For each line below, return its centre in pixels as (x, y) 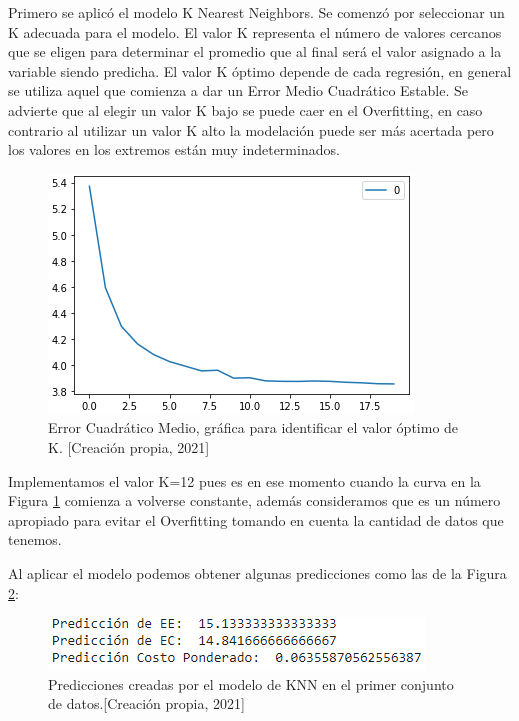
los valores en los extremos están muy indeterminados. (174, 149)
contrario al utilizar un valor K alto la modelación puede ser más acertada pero (251, 129)
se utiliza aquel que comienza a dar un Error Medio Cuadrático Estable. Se (238, 90)
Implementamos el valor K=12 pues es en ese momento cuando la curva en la (244, 480)
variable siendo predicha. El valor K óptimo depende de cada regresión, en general (260, 70)
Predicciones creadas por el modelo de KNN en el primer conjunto (251, 683)
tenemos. (35, 539)
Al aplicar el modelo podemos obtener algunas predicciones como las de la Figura (257, 572)
